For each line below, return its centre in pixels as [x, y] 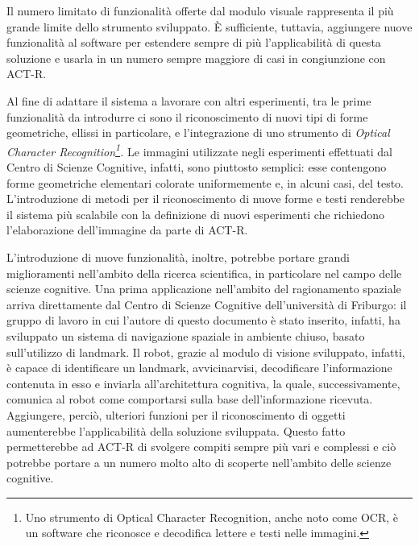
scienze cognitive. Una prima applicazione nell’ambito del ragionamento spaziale [204, 289]
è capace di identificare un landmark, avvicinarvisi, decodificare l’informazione [199, 368]
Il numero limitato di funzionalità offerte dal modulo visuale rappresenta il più [200, 10]
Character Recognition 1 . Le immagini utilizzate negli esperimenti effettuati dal [199, 150]
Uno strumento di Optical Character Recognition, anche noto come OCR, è [212, 517]
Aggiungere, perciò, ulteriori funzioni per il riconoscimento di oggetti [176, 414]
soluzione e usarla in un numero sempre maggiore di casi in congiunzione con [196, 58]
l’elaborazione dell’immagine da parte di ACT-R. [127, 230]
